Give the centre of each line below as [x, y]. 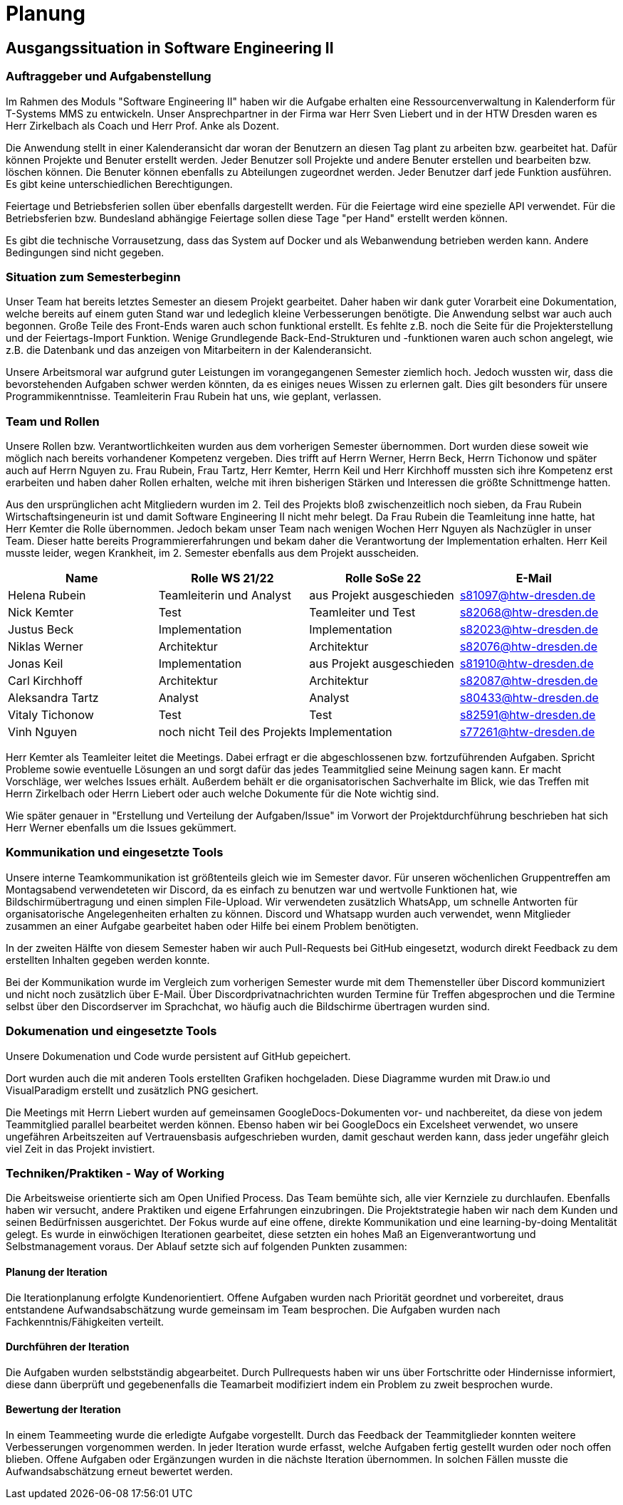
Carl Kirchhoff [45, 681]
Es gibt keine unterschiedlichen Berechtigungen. [119, 184]
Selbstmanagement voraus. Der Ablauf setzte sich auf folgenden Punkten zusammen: [206, 1247]
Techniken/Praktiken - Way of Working [115, 1173]
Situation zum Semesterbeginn [93, 277]
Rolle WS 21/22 [232, 578]
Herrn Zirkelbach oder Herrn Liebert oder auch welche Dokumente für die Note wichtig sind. [222, 794]
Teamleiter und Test [362, 613]
